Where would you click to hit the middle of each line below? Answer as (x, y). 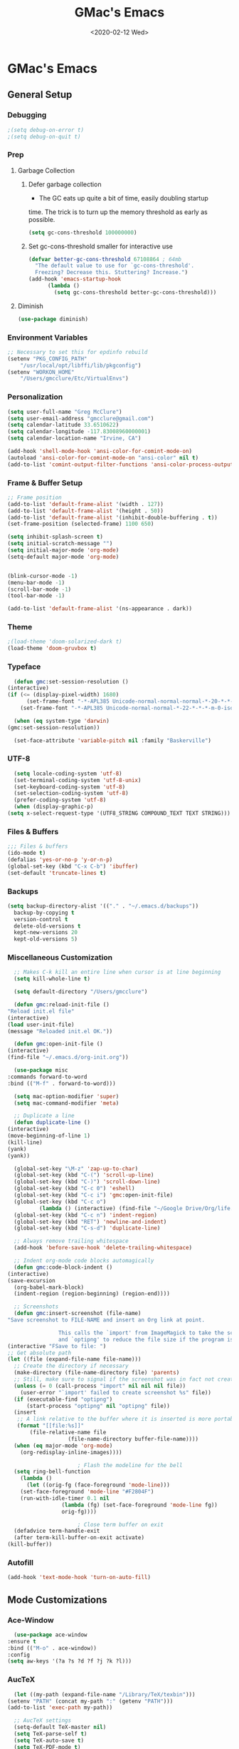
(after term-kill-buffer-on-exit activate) (79, 1538)
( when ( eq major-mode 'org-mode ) (63, 1446)
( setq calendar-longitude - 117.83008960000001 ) (79, 432)
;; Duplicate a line (44, 1116)
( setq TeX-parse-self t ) (51, 1734)
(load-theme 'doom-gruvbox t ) (52, 649)
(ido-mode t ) (27, 853)
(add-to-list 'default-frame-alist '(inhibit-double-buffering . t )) (113, 517)
